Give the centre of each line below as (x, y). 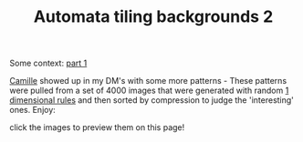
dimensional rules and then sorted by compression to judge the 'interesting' (152, 100)
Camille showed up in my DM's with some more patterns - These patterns (148, 81)
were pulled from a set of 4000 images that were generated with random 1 (149, 91)
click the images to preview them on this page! (97, 127)
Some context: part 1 (48, 63)
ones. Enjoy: (33, 110)
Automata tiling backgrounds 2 (153, 17)
